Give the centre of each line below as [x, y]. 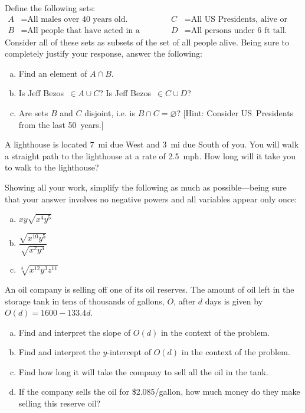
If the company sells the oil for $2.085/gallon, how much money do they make [159, 391]
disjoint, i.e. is [110, 113]
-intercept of [129, 352]
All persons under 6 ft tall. [239, 30]
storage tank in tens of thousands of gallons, [85, 301]
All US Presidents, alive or [239, 19]
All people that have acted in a [83, 30]
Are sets [33, 113]
